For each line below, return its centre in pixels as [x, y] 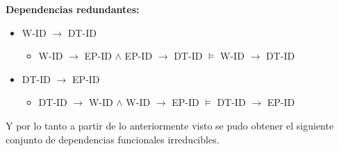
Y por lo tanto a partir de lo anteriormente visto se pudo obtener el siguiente [170, 125]
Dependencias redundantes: [73, 9]
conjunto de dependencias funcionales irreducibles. [113, 139]
